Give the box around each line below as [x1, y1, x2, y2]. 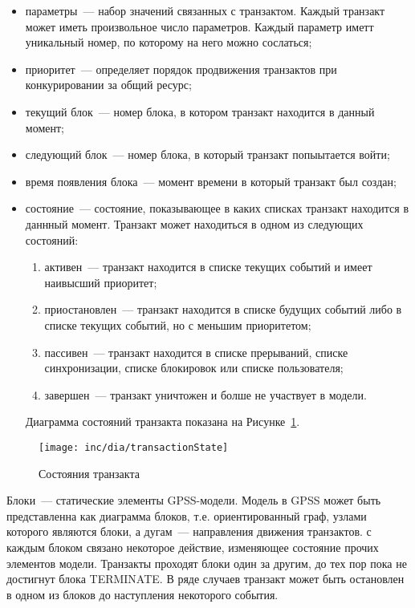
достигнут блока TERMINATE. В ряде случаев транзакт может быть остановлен [6, 570, 405, 587]
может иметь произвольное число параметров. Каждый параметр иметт [25, 18, 374, 34]
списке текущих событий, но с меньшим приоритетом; [44, 316, 311, 333]
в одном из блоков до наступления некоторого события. [6, 586, 279, 602]
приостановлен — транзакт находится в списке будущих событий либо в [44, 301, 402, 318]
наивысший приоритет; [44, 274, 157, 290]
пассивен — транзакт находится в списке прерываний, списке [44, 343, 348, 360]
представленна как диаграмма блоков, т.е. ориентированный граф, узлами [6, 507, 367, 524]
